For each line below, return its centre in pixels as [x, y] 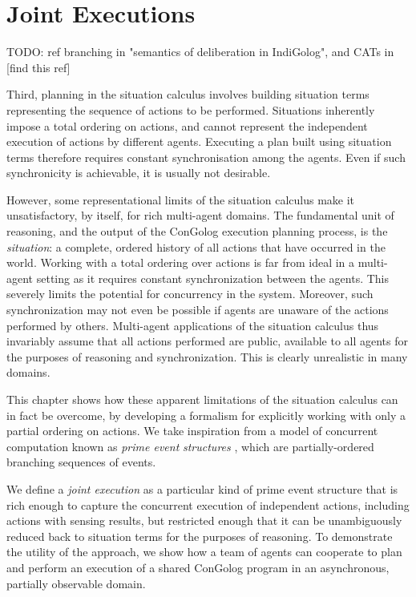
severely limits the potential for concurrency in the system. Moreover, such [190, 294]
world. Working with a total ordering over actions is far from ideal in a [181, 262]
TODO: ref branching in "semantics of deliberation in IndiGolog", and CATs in [200, 52]
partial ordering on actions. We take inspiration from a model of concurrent [192, 431]
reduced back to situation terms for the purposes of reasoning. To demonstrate [200, 536]
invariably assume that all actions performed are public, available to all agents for [208, 341]
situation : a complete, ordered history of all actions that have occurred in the [196, 246]
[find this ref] [38, 67]
